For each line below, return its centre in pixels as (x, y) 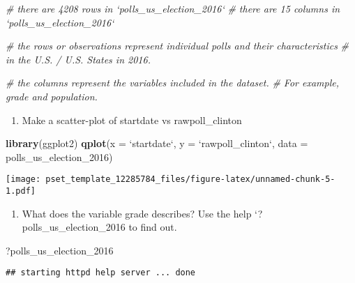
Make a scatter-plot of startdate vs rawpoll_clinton (132, 120)
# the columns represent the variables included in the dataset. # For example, (172, 83)
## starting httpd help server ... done (101, 273)
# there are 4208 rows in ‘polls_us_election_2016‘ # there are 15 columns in (173, 8)
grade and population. (52, 96)
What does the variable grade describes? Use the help (137, 213)
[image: (23, 179)
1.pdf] (21, 191)
